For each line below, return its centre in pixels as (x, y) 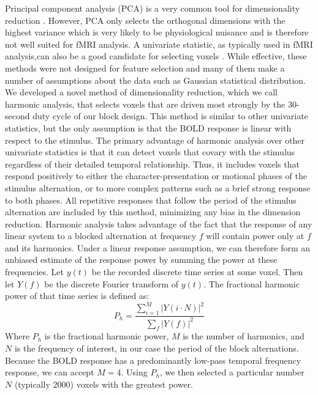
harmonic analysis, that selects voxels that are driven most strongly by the (145, 104)
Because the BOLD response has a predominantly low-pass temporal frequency (153, 360)
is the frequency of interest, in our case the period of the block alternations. (157, 348)
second (17, 116)
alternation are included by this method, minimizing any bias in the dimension (153, 212)
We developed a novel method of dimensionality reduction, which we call (142, 92)
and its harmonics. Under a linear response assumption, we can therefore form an (158, 247)
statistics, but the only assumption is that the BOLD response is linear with (148, 127)
